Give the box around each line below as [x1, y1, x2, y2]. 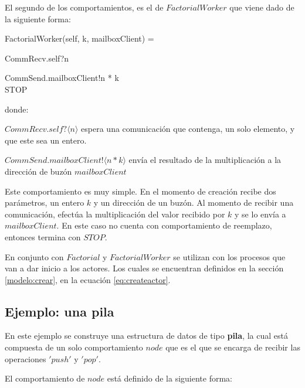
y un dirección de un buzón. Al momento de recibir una [93, 196, 294, 209]
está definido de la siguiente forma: [107, 372, 232, 384]
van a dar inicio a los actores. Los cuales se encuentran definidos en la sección [5, 262, 284, 274]
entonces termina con [5, 230, 81, 243]
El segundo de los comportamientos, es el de [5, 1, 164, 13]
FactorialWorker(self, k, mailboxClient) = [5, 32, 154, 45]
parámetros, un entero [5, 196, 84, 209]
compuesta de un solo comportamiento [5, 341, 143, 353]
